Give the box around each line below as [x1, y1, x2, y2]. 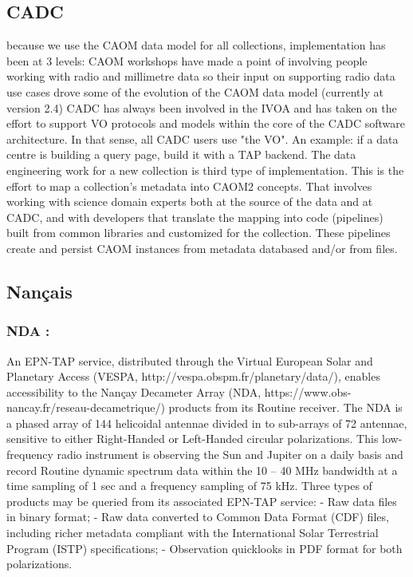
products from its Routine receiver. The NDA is [168, 399, 403, 416]
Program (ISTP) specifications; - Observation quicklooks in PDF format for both [6, 539, 403, 556]
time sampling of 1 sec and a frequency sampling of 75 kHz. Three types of [6, 477, 372, 494]
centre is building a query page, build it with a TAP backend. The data [6, 146, 356, 163]
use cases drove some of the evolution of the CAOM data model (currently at [6, 83, 383, 100]
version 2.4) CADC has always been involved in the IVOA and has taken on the [6, 99, 397, 116]
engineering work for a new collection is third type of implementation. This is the [6, 161, 404, 178]
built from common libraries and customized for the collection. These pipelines [6, 224, 391, 241]
